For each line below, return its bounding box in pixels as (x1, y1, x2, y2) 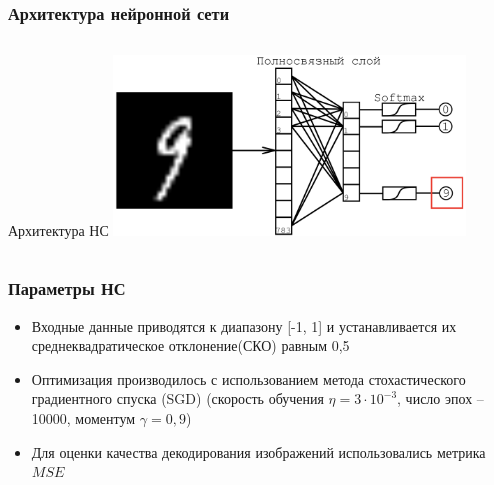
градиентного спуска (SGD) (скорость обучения (31, 388, 324, 409)
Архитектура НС (8, 219, 109, 240)
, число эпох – (397, 388, 484, 409)
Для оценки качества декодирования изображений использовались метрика (31, 441, 486, 462)
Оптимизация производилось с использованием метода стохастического (31, 368, 466, 389)
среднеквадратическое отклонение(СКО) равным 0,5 (31, 335, 350, 356)
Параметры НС (8, 276, 126, 301)
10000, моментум (31, 407, 136, 428)
